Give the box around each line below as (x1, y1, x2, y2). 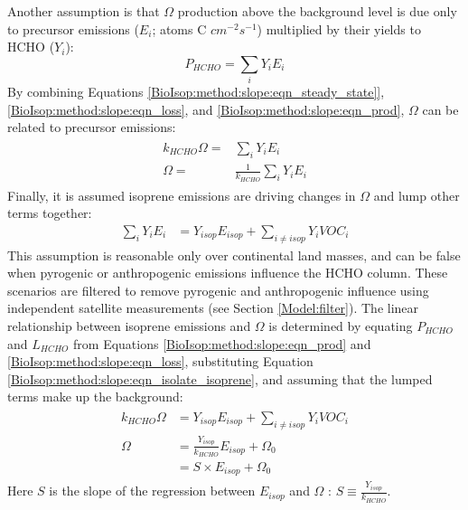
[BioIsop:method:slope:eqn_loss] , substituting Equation (7, 352, 314, 371)
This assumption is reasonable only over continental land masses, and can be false (7, 245, 461, 264)
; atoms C (152, 19, 207, 38)
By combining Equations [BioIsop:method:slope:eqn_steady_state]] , (7, 82, 385, 101)
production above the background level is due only (177, 2, 457, 20)
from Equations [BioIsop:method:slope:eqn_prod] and (73, 334, 371, 353)
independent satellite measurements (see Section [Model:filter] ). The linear (7, 298, 419, 317)
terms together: (7, 203, 92, 222)
